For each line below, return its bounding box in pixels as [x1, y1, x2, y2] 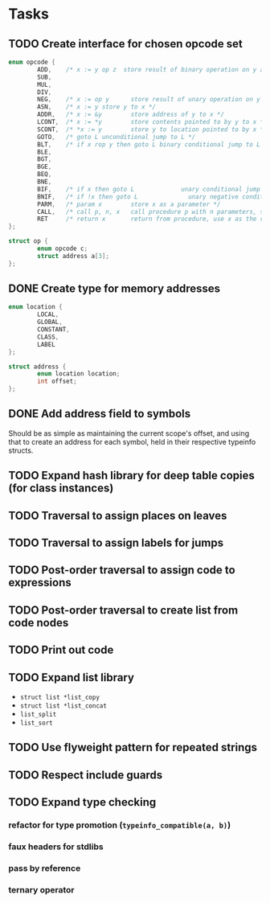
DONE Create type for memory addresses [8, 282, 221, 296]
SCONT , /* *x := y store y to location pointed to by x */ [37, 125, 268, 133]
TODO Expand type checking [8, 795, 157, 809]
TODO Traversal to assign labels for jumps [8, 536, 224, 550]
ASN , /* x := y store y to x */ [37, 103, 157, 111]
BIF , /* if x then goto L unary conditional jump [37, 185, 261, 193]
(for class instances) [8, 482, 114, 495]
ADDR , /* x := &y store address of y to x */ [37, 110, 225, 119]
